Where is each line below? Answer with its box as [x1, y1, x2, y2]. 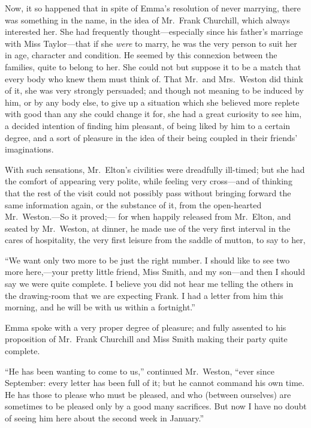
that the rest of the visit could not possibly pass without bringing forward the [5, 186, 291, 199]
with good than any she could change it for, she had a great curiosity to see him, [5, 107, 302, 120]
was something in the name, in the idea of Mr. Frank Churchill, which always [5, 13, 290, 26]
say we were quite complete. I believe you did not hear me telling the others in [5, 277, 294, 290]
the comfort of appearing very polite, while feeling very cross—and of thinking [5, 175, 292, 187]
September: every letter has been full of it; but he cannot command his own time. [5, 376, 304, 389]
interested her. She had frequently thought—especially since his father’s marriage [5, 25, 303, 38]
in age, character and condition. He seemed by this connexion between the [5, 49, 277, 61]
